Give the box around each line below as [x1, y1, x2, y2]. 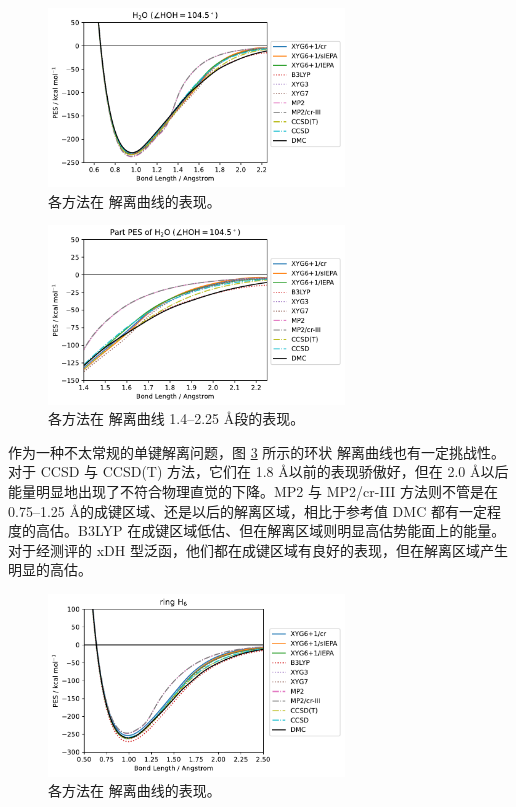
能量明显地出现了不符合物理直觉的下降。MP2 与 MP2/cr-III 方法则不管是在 [8, 480, 499, 501]
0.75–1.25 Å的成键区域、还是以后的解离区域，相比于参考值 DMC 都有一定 [8, 500, 487, 521]
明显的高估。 [8, 559, 92, 580]
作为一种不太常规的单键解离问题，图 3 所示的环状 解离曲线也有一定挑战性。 [8, 441, 505, 462]
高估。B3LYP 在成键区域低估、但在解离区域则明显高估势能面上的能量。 [35, 520, 506, 541]
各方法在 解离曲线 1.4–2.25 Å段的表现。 [48, 408, 305, 429]
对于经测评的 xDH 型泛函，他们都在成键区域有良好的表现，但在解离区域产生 [8, 539, 508, 560]
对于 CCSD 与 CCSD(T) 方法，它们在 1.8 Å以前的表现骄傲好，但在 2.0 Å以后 [8, 461, 509, 482]
